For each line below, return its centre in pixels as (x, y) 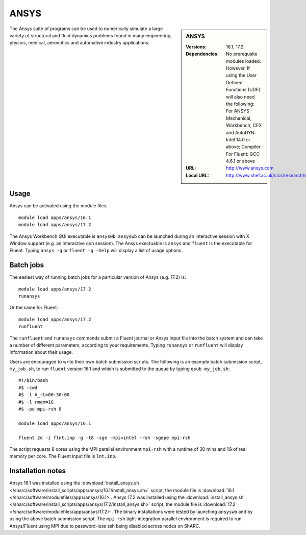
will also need (240, 96)
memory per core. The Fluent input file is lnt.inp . (63, 456)
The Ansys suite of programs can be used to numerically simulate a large (86, 29)
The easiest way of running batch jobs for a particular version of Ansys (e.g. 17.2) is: (98, 277)
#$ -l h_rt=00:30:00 (44, 395)
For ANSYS (238, 111)
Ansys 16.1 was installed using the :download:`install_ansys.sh (74, 483)
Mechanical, (239, 118)
